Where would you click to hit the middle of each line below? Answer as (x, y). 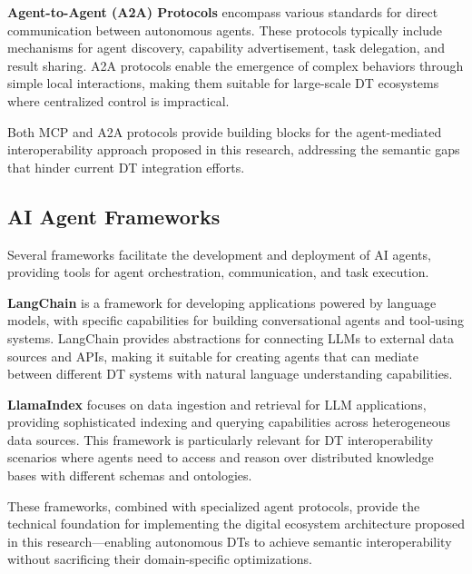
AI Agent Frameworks (114, 216)
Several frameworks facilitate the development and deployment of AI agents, (219, 254)
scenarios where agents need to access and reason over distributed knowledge (221, 457)
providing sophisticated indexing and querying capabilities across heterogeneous (229, 422)
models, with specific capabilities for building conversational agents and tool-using (236, 320)
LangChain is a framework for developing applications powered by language (222, 302)
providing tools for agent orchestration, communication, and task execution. (218, 272)
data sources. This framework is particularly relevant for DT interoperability (221, 439)
